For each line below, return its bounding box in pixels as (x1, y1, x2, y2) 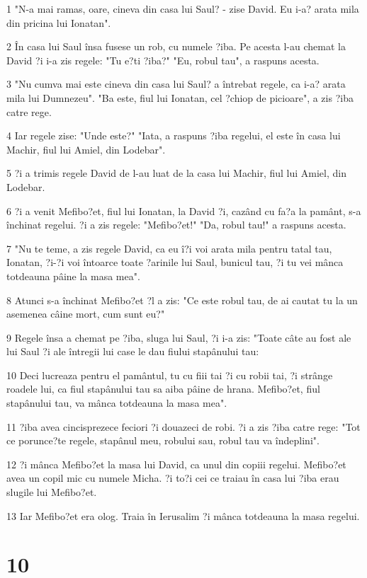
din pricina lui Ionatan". (6, 15, 111, 30)
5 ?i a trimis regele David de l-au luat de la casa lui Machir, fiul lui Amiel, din (6, 166, 346, 180)
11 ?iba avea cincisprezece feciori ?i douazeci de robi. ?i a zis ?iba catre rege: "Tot (6, 419, 361, 434)
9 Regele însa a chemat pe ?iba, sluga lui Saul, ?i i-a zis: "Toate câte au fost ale (6, 330, 351, 345)
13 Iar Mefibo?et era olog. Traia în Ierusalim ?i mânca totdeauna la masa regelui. (6, 508, 360, 523)
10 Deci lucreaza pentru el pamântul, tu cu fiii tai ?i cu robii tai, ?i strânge (6, 367, 333, 382)
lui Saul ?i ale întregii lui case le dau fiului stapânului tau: (6, 344, 259, 359)
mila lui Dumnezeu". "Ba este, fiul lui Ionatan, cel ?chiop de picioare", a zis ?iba (6, 90, 354, 105)
